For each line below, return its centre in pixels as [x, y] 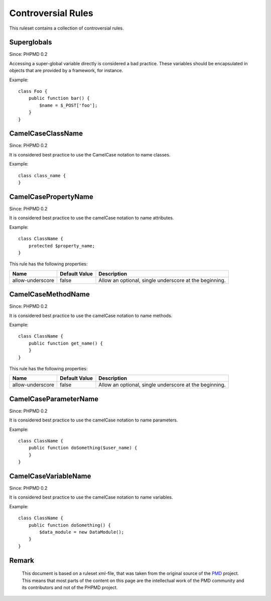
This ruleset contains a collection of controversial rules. [66, 28]
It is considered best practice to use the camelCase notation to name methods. [91, 316]
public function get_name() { [65, 343]
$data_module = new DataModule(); [82, 532]
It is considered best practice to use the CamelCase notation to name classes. [90, 155]
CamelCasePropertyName [51, 196]
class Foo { [33, 91]
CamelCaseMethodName [49, 294]
